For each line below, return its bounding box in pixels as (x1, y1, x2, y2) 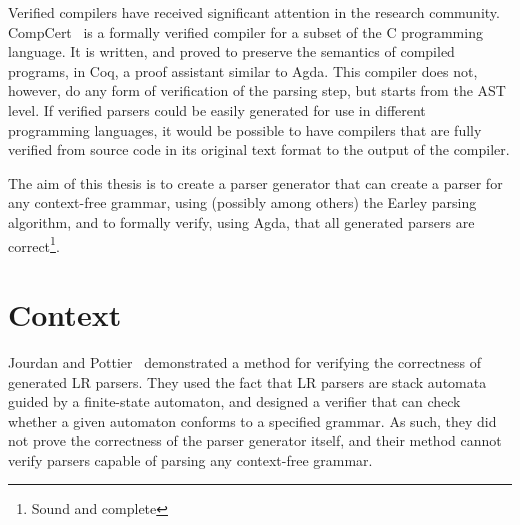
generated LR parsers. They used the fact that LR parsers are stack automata (8, 371, 487, 392)
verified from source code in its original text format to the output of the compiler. (8, 139, 510, 160)
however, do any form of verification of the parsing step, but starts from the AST (8, 80, 506, 101)
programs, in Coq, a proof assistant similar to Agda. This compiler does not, (8, 60, 478, 81)
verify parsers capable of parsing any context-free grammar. (8, 449, 373, 470)
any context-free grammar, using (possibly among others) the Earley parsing (8, 192, 477, 213)
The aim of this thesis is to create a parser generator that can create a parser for (8, 172, 503, 193)
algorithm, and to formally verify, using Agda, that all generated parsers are (8, 211, 475, 232)
